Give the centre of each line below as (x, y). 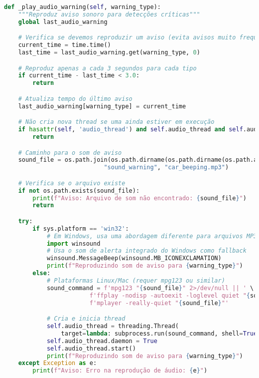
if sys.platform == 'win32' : (81, 228)
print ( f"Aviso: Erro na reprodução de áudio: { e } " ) (120, 371)
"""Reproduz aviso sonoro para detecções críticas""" (109, 14)
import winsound (73, 243)
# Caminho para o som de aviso (70, 153)
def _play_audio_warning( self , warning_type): (83, 7)
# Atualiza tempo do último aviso (75, 99)
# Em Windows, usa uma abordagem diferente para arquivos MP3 (152, 236)
